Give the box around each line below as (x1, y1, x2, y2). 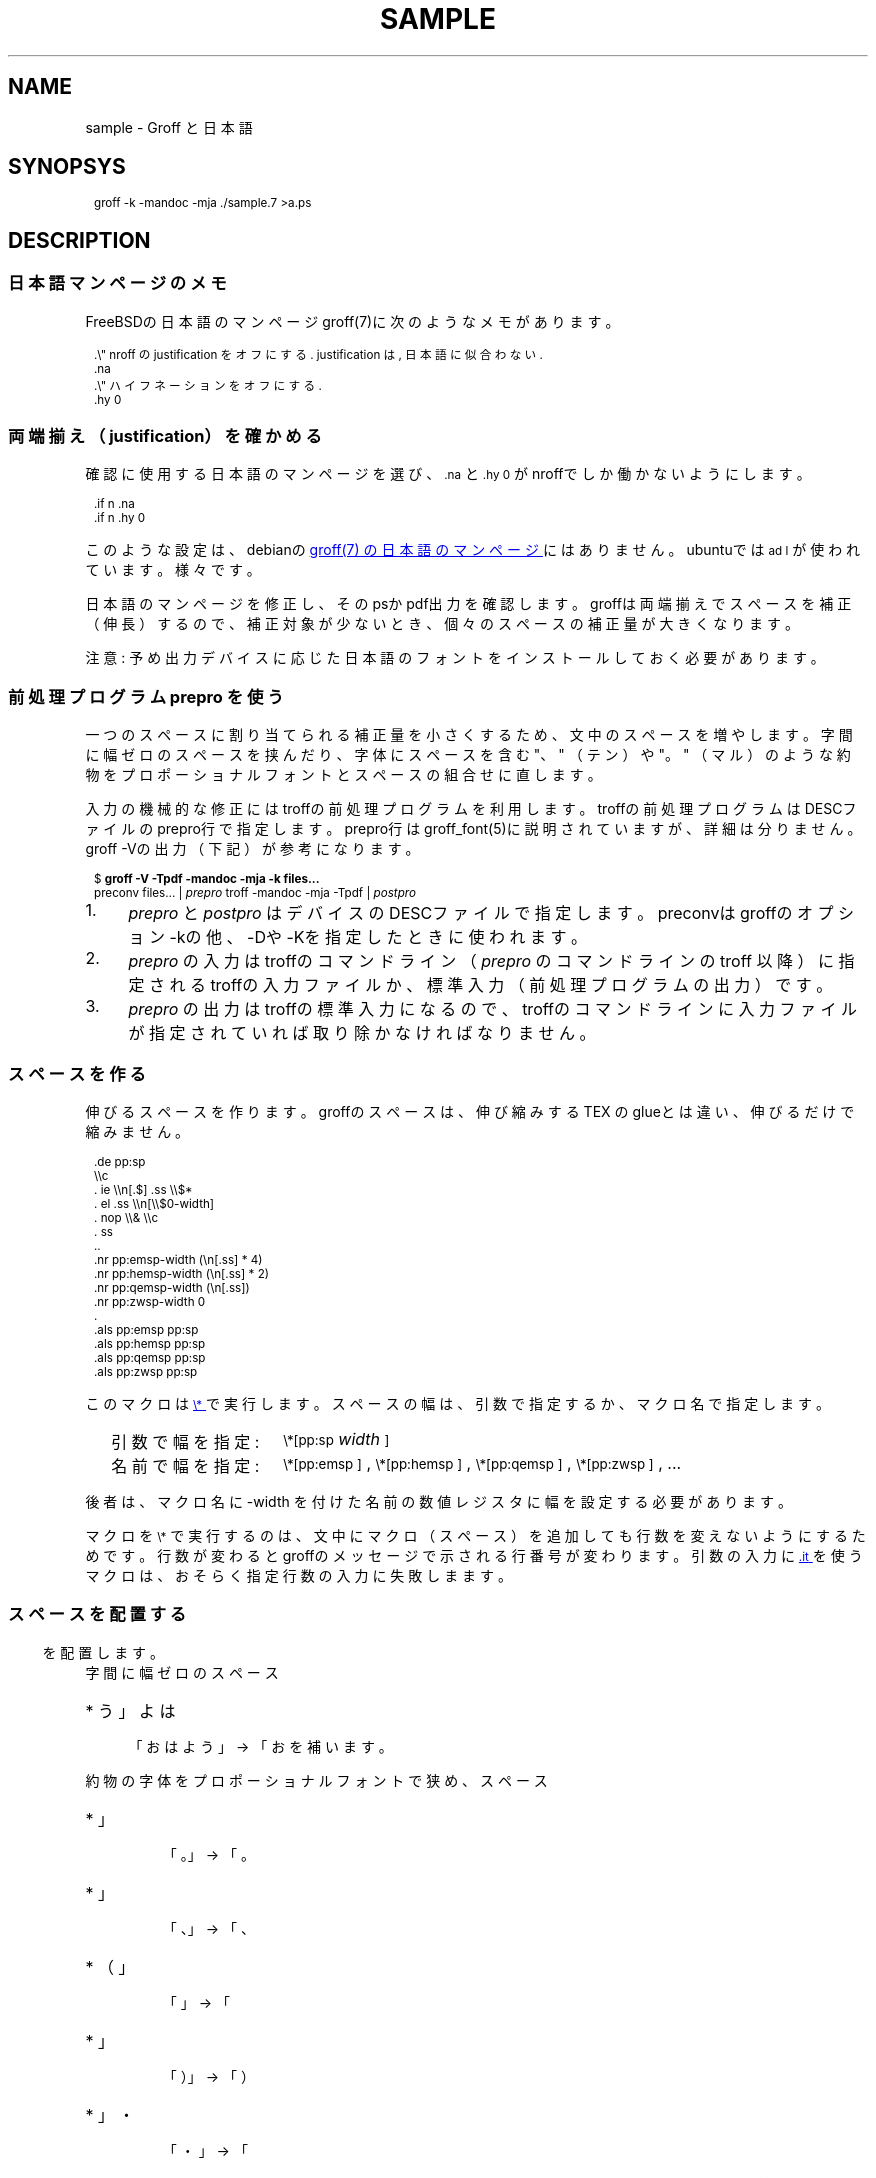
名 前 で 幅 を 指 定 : (111, 1455, 260, 1476)
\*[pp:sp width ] (283, 1428, 390, 1449)
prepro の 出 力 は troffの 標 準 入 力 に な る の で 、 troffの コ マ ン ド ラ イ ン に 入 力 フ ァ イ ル (128, 999, 857, 1020)
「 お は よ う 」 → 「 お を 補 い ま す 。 (128, 1737, 393, 1755)
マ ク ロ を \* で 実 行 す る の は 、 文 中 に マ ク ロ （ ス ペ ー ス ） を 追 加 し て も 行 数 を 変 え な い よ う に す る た (85, 1526, 866, 1544)
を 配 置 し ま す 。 (42, 1643, 165, 1661)
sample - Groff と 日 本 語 (85, 118, 253, 136)
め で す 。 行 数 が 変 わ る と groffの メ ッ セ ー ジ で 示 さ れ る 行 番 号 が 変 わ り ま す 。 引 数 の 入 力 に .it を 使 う (85, 1546, 863, 1564)
